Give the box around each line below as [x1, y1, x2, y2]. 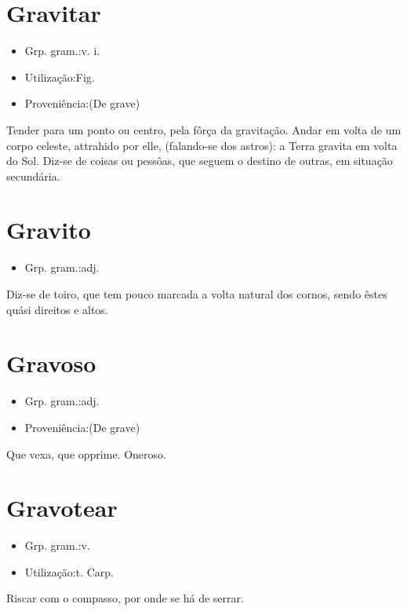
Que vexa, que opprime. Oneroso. [6, 445, 166, 462]
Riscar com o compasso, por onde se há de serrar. [6, 590, 244, 606]
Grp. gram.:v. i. [24, 42, 100, 59]
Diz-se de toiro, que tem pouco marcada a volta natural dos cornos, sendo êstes [6, 286, 387, 302]
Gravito [6, 214, 91, 246]
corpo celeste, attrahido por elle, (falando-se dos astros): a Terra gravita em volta [6, 137, 398, 153]
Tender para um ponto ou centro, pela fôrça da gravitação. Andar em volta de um [6, 121, 402, 137]
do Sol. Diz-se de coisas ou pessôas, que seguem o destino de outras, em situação [6, 152, 393, 169]
